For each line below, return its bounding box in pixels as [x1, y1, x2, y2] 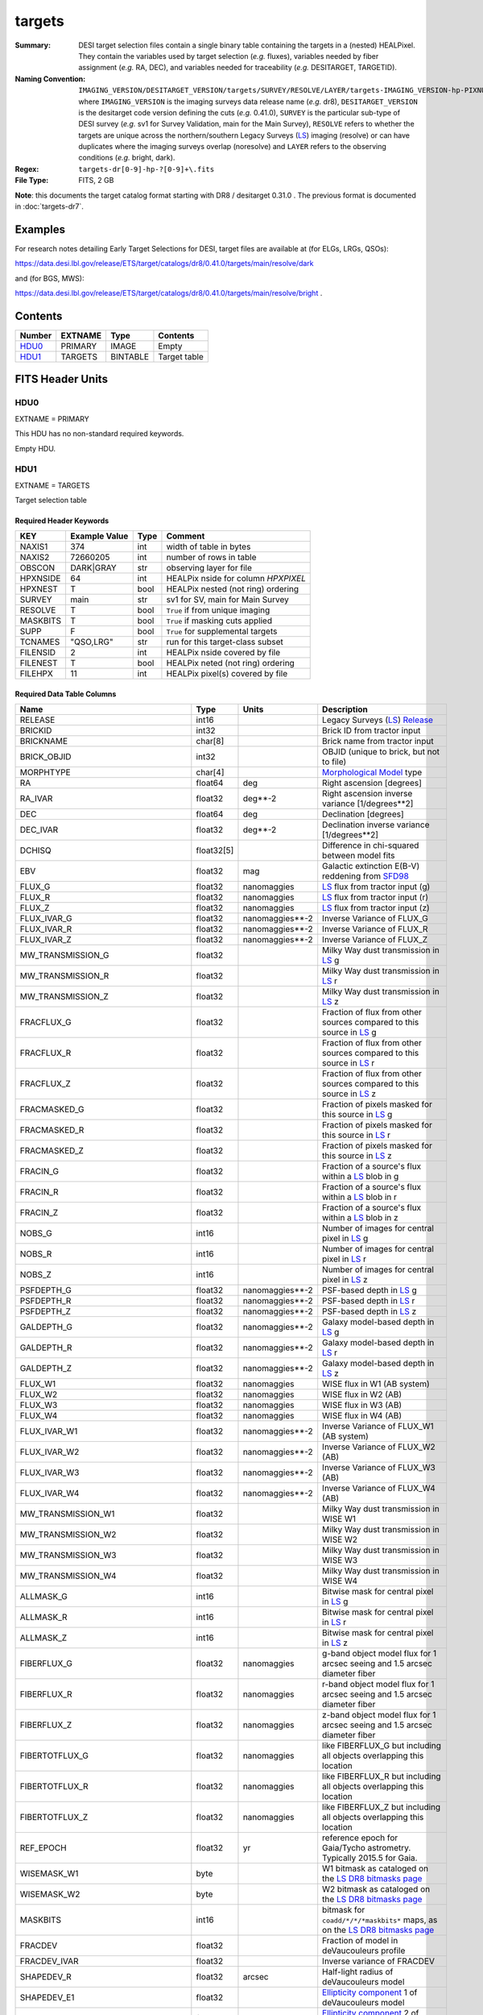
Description [322, 704, 368, 715]
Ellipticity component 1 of [322, 1987, 418, 1998]
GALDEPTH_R [19, 1342, 72, 1353]
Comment [166, 530, 205, 542]
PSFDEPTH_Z [19, 1306, 72, 1317]
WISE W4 [322, 1576, 358, 1587]
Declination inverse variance [322, 819, 430, 830]
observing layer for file [166, 563, 253, 574]
